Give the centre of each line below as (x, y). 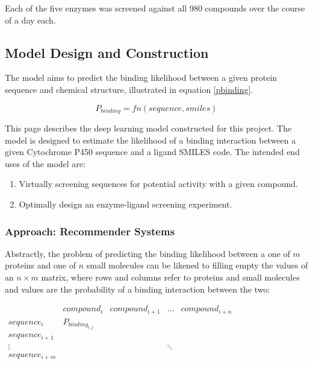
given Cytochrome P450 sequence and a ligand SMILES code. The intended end (152, 152)
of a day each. (30, 20)
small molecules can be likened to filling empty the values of (197, 265)
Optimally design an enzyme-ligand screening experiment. (126, 204)
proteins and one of (40, 265)
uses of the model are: (45, 163)
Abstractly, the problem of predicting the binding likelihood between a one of (147, 253)
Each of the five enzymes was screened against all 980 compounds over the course (155, 8)
